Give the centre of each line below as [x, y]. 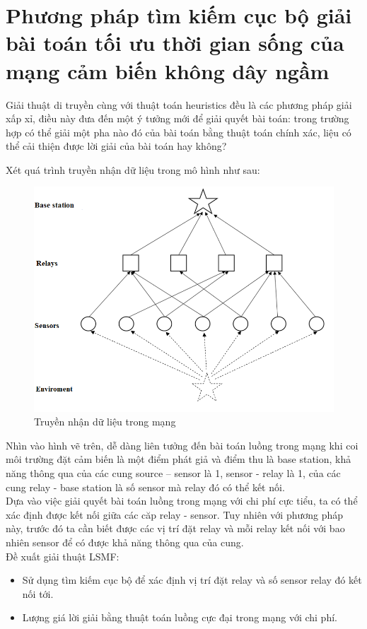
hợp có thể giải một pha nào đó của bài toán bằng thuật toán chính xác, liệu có [179, 132]
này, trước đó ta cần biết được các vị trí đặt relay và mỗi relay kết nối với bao [175, 528]
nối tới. [38, 593]
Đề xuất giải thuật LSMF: [63, 556]
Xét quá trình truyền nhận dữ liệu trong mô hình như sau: [133, 169]
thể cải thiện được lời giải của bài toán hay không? [116, 146]
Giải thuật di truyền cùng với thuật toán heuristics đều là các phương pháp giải [179, 104]
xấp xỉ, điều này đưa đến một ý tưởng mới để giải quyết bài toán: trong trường [177, 118]
